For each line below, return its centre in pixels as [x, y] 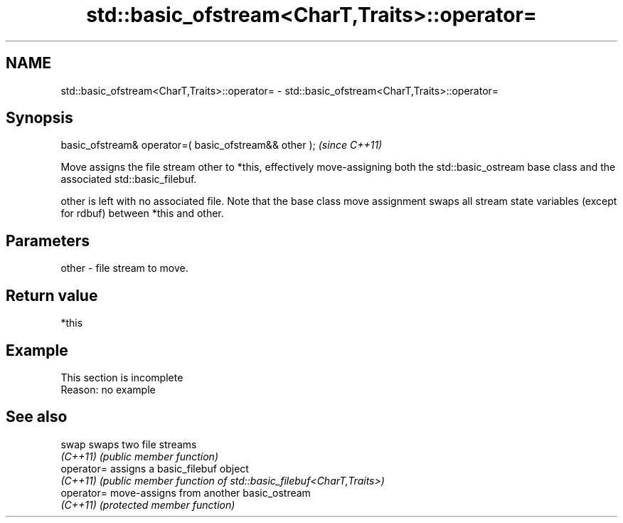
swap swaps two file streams [129, 444]
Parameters [48, 241]
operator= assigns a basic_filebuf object [155, 468]
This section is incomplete [122, 377]
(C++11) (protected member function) [148, 504]
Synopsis [39, 118]
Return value [52, 295]
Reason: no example [108, 389]
